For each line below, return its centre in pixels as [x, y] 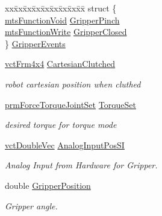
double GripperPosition [48, 185]
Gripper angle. [31, 205]
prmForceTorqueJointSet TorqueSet [70, 104]
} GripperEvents [35, 43]
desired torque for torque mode [61, 125]
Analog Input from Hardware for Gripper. [81, 165]
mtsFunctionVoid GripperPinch [62, 20]
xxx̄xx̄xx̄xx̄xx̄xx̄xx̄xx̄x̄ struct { [61, 8]
